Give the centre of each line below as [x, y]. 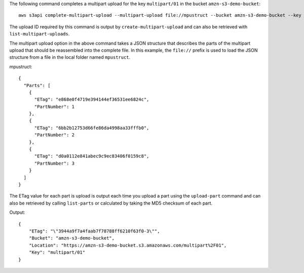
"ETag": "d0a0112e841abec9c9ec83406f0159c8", [92, 156]
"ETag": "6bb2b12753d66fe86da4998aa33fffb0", [92, 128]
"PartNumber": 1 [54, 107]
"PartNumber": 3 [54, 163]
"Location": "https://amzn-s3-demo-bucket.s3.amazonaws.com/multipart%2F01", [128, 245]
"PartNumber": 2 [54, 135]
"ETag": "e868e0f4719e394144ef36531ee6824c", [92, 100]
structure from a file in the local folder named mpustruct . [70, 57]
